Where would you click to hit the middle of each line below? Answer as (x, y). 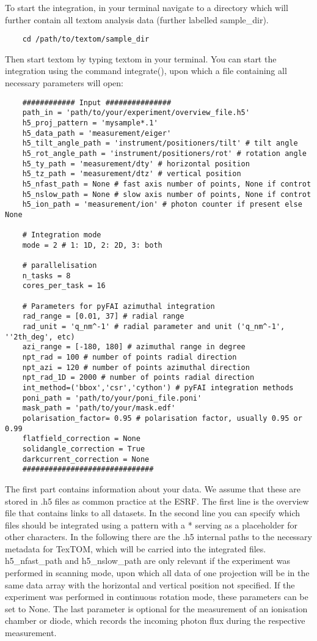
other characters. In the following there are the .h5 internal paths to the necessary (159, 537)
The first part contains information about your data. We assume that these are (153, 488)
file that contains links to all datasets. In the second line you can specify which (153, 513)
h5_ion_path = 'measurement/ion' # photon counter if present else (162, 205)
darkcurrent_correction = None (86, 459)
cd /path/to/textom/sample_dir (86, 39)
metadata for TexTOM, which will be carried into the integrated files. (136, 548)
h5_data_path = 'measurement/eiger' (97, 133)
